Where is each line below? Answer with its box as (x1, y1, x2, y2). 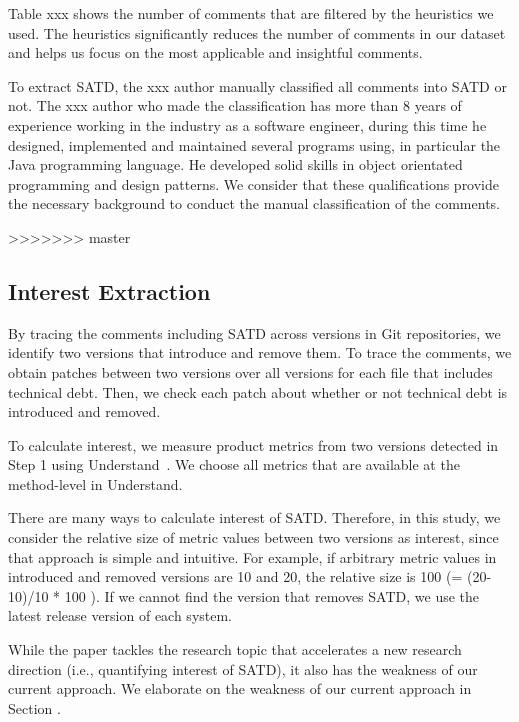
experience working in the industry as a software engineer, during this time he (8, 114, 487, 135)
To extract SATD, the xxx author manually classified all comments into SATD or (8, 75, 507, 96)
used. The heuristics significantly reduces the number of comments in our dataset (8, 22, 506, 43)
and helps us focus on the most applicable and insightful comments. (8, 42, 423, 63)
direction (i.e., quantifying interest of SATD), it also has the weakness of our (8, 658, 478, 679)
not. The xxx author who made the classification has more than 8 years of (8, 95, 462, 116)
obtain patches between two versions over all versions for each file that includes (8, 361, 493, 382)
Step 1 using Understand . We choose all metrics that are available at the (8, 454, 460, 475)
